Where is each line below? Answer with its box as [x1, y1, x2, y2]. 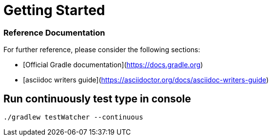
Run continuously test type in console [3, 92, 191, 105]
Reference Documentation [3, 27, 105, 38]
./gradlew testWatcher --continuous [3, 113, 143, 121]
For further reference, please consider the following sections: [3, 45, 200, 54]
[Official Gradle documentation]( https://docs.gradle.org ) [23, 60, 203, 69]
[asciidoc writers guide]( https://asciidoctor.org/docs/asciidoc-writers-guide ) [23, 76, 269, 84]
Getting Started [3, 2, 105, 19]
